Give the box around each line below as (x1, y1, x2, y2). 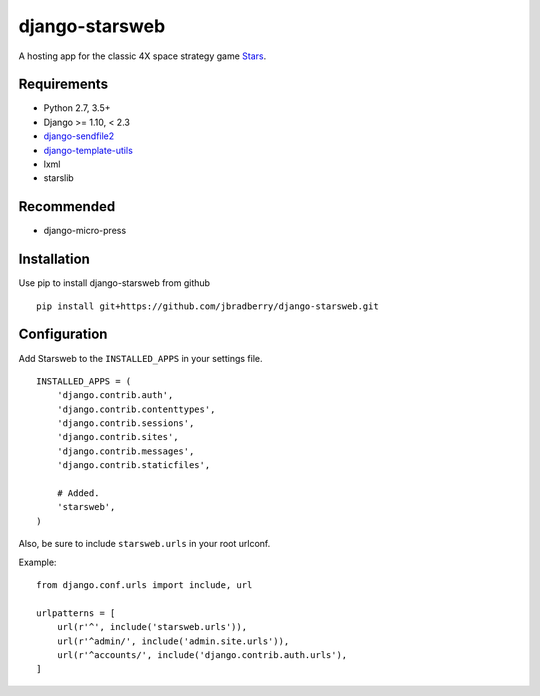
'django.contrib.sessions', (56, 418, 195, 429)
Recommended (18, 198, 116, 215)
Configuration (18, 326, 108, 343)
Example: (18, 556, 57, 568)
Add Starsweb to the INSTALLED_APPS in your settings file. (18, 352, 263, 364)
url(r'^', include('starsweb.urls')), (56, 621, 248, 633)
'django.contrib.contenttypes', (56, 403, 216, 415)
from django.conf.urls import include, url (36, 579, 253, 590)
